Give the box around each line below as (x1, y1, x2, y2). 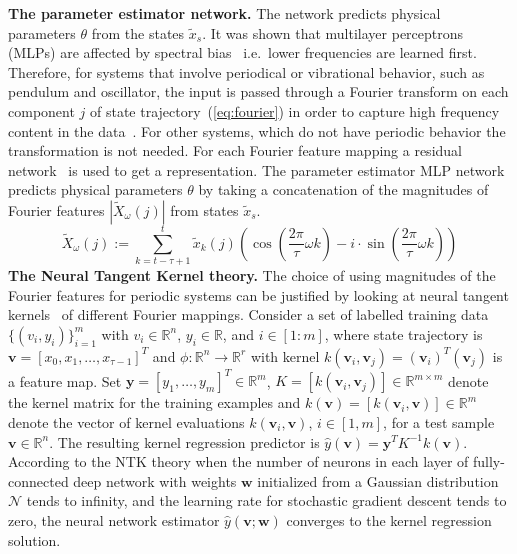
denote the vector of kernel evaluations (8, 411, 245, 432)
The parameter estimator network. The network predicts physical (8, 3, 441, 23)
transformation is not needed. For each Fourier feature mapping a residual (8, 140, 462, 161)
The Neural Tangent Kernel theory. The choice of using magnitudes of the (8, 265, 496, 286)
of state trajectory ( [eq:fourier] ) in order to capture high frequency (90, 100, 500, 121)
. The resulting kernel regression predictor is (49, 431, 320, 452)
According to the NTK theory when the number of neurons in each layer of (8, 451, 469, 472)
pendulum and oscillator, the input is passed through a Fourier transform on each (8, 81, 509, 102)
